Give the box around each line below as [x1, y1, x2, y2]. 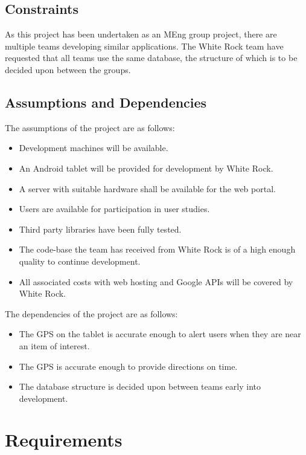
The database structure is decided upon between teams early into [19, 380, 261, 393]
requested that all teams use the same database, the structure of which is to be [5, 51, 298, 64]
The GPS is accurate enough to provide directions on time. [19, 360, 238, 372]
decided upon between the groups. [5, 63, 131, 76]
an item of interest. [19, 339, 90, 352]
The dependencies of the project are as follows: [5, 307, 178, 320]
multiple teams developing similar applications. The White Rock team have [5, 39, 284, 52]
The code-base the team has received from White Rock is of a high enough [19, 243, 296, 256]
